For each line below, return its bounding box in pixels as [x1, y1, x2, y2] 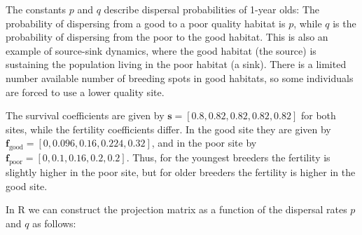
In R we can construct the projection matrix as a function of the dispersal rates [6, 202, 347, 217]
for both [301, 108, 336, 123]
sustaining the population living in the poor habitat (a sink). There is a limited [6, 57, 347, 72]
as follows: [32, 215, 76, 230]
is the [333, 15, 356, 30]
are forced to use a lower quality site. [6, 84, 165, 99]
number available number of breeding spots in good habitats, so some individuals [6, 70, 354, 85]
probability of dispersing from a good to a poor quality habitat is [6, 15, 286, 30]
